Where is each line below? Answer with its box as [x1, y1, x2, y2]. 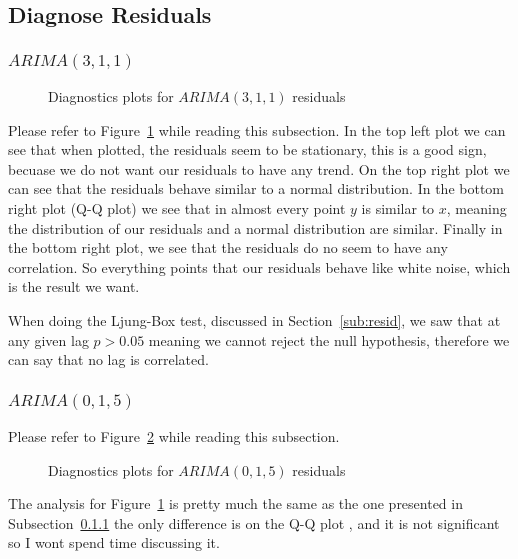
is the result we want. [8, 276, 140, 297]
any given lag [8, 329, 89, 350]
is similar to [361, 198, 435, 219]
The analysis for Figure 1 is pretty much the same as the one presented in [8, 493, 463, 514]
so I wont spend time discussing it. [8, 532, 220, 553]
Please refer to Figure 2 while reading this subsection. [8, 426, 340, 447]
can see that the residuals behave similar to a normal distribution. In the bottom [8, 178, 504, 199]
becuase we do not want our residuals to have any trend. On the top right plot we [8, 158, 510, 179]
